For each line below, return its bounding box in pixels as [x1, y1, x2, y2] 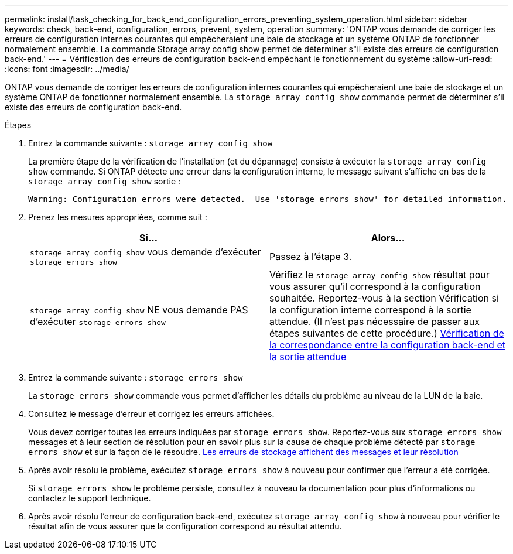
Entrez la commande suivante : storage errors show [28, 372, 243, 382]
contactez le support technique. [28, 493, 151, 503]
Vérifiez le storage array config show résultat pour [269, 269, 490, 281]
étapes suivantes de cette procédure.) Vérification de [269, 327, 504, 339]
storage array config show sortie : [28, 176, 181, 186]
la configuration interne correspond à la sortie [269, 304, 471, 316]
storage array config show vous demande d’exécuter [30, 246, 261, 258]
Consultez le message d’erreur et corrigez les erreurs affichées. [28, 409, 275, 419]
